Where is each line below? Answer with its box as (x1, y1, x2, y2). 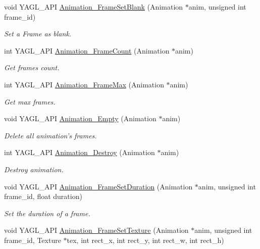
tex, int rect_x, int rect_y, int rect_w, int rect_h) (67, 234, 224, 245)
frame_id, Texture (4, 234, 61, 245)
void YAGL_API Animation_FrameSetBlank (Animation (4, 2, 183, 12)
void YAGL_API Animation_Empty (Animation (4, 113, 157, 124)
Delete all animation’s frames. (4, 130, 97, 140)
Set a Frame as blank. (4, 28, 72, 39)
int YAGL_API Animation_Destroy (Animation (4, 147, 155, 158)
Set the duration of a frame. (4, 208, 90, 218)
